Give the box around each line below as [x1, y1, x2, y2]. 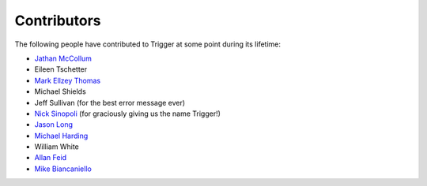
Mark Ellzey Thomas [34, 76, 101, 85]
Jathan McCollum [34, 54, 93, 63]
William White [34, 142, 79, 151]
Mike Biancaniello [34, 164, 93, 173]
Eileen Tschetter [34, 65, 88, 74]
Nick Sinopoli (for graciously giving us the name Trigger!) [34, 109, 221, 118]
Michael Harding [34, 131, 89, 140]
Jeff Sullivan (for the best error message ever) [34, 98, 186, 107]
